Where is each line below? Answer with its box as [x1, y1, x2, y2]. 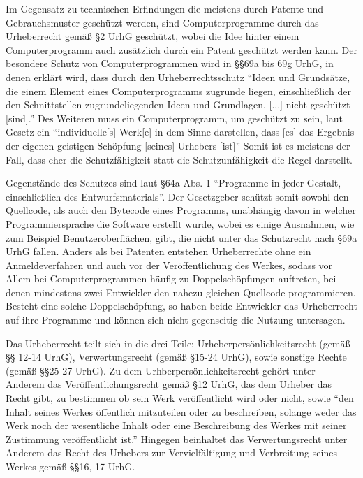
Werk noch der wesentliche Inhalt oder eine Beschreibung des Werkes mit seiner [6, 418, 347, 433]
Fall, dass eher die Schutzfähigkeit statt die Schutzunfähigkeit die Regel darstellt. [6, 152, 353, 166]
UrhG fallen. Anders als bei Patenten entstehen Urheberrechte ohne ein [6, 244, 311, 259]
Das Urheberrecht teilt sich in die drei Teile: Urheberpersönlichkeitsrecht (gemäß [6, 335, 350, 350]
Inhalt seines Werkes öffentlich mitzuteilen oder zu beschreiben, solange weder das [6, 404, 357, 419]
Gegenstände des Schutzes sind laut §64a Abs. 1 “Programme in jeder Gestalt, [6, 175, 341, 190]
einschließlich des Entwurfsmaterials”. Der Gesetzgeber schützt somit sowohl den [6, 189, 349, 203]
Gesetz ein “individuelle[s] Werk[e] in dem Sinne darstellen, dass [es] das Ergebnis [6, 124, 355, 139]
